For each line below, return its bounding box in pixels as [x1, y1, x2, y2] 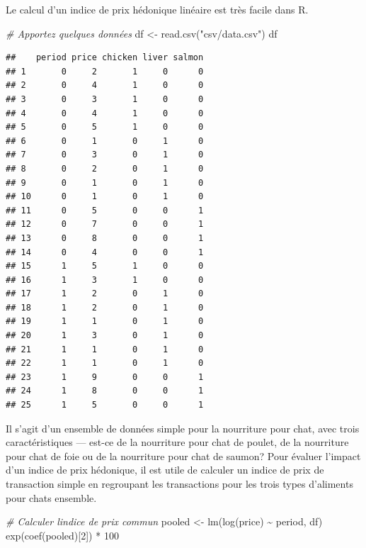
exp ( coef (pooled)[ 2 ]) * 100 [6, 527, 119, 542]
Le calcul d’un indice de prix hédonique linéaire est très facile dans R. [6, 2, 309, 16]
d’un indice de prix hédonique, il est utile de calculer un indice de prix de [6, 462, 324, 477]
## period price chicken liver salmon [6, 52, 204, 63]
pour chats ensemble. [6, 490, 97, 505]
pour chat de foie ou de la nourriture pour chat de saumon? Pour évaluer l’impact [6, 448, 361, 463]
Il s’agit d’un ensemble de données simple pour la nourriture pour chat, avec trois [6, 420, 360, 435]
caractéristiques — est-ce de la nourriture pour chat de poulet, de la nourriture [6, 435, 349, 449]
